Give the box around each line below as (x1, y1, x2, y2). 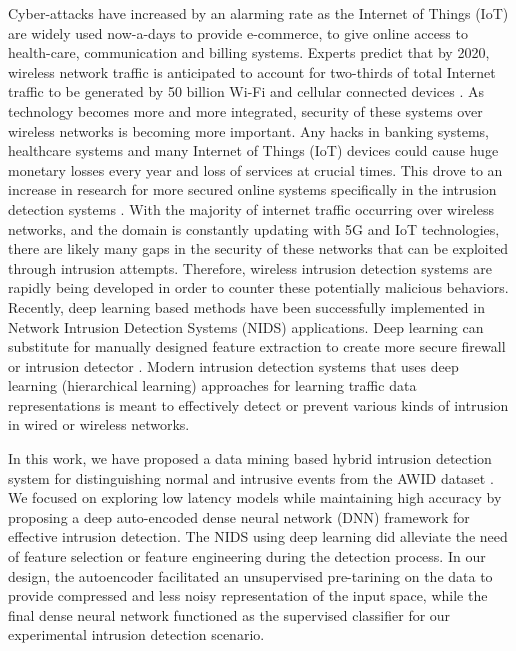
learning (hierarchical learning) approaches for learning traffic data (8, 375, 417, 396)
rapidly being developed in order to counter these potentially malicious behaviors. (8, 277, 509, 298)
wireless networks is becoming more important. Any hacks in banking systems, (8, 120, 490, 141)
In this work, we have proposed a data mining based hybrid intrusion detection (8, 448, 492, 469)
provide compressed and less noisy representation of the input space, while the (8, 585, 488, 606)
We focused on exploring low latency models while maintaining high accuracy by (8, 487, 502, 508)
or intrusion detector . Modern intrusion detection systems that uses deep (8, 355, 459, 376)
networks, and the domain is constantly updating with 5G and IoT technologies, (8, 218, 500, 239)
